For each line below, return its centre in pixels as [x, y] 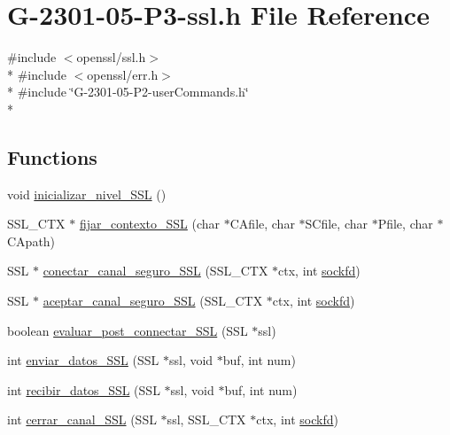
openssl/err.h [123, 74]
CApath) [31, 241]
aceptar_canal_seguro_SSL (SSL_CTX [153, 301]
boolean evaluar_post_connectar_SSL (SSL [128, 330]
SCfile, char [336, 224]
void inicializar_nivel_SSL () [87, 194]
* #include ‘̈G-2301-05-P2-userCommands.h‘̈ [128, 92]
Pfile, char [405, 224]
